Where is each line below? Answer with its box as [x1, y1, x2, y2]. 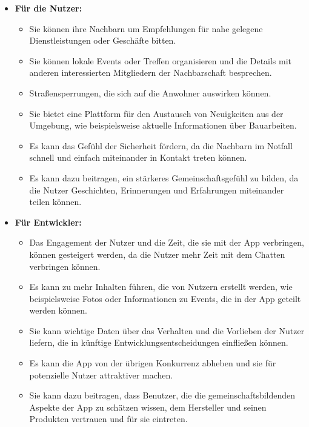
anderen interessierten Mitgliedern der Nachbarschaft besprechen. [29, 66, 272, 79]
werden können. [29, 304, 87, 317]
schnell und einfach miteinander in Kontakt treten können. [29, 151, 247, 164]
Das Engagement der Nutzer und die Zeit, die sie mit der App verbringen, [29, 236, 304, 249]
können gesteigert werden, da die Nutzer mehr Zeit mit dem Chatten [29, 247, 285, 260]
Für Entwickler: [15, 215, 82, 228]
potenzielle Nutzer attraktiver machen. [29, 368, 173, 381]
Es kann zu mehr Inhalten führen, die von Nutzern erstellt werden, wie [29, 280, 293, 293]
